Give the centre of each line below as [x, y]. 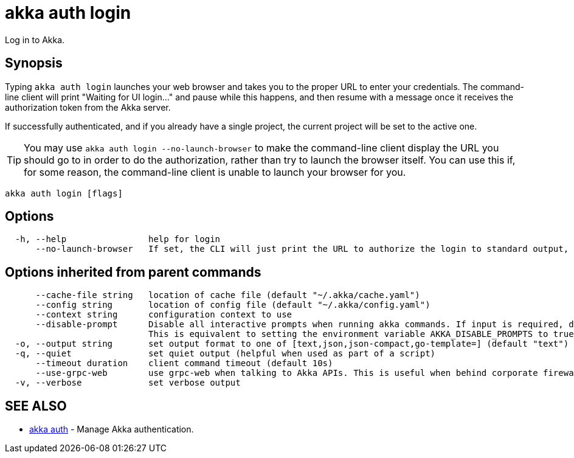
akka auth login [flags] [64, 193]
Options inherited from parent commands [133, 272]
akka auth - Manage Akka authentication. [112, 429]
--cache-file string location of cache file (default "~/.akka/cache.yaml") [228, 295]
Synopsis [34, 63]
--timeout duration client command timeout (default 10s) [184, 363]
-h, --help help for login [118, 239]
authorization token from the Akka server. [88, 107]
